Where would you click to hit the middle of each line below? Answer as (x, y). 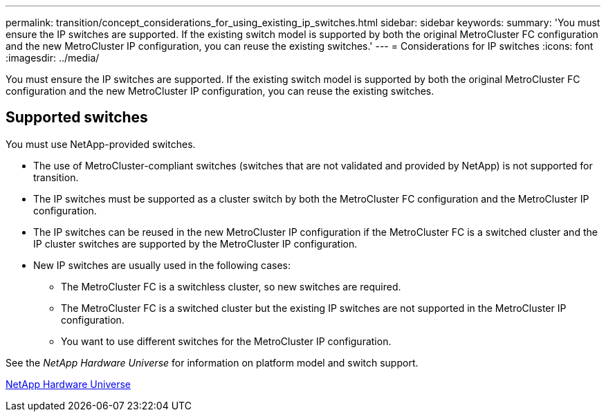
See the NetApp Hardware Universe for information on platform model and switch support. (212, 362)
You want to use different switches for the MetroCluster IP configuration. (226, 341)
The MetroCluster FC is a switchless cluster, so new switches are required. (231, 286)
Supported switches (77, 118)
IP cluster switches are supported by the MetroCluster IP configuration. (195, 243)
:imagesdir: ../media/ (53, 58)
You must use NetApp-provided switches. (101, 144)
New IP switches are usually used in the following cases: (162, 265)
